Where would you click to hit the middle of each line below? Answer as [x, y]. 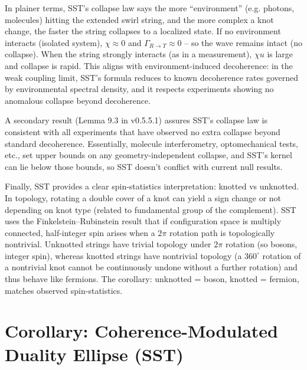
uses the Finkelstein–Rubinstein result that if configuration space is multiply [143, 221]
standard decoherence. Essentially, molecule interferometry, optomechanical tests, [151, 143]
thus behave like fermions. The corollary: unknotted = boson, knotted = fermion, [152, 279]
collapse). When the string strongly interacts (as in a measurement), [128, 54]
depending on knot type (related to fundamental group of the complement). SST [151, 209]
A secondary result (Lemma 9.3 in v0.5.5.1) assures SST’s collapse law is [136, 120]
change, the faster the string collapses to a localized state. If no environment [143, 31]
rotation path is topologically [222, 232]
